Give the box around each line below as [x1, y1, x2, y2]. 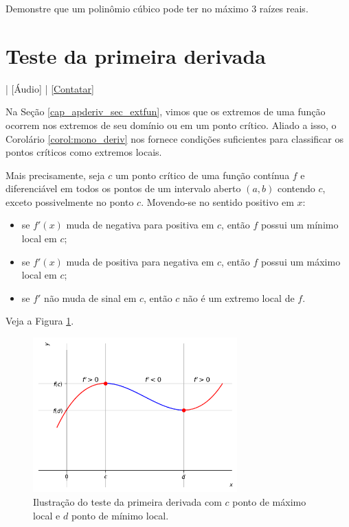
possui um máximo [260, 254, 341, 268]
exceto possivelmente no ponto [5, 194, 134, 209]
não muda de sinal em [44, 290, 137, 305]
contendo [278, 181, 315, 196]
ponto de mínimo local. [71, 508, 169, 522]
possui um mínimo [260, 218, 339, 232]
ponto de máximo [232, 495, 306, 509]
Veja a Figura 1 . [5, 314, 74, 328]
